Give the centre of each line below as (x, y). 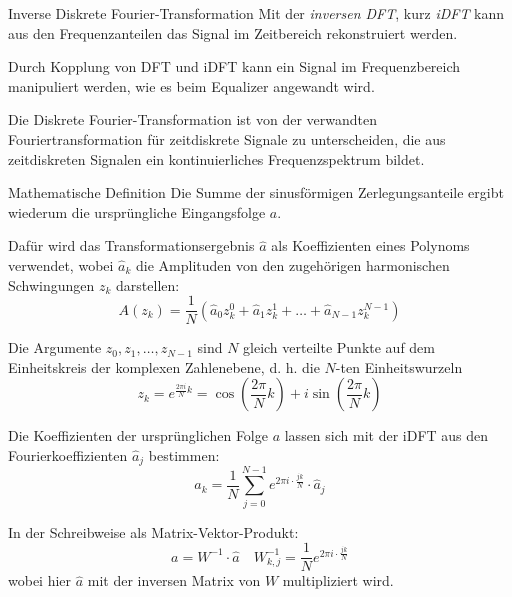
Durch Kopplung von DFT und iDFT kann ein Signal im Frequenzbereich (234, 66)
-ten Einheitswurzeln (399, 366)
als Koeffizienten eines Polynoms (370, 245)
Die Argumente (55, 347)
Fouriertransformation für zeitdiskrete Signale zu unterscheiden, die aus (227, 138)
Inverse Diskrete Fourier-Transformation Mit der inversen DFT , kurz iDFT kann (256, 13)
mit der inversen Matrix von (174, 580)
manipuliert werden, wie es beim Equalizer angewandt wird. (191, 85)
